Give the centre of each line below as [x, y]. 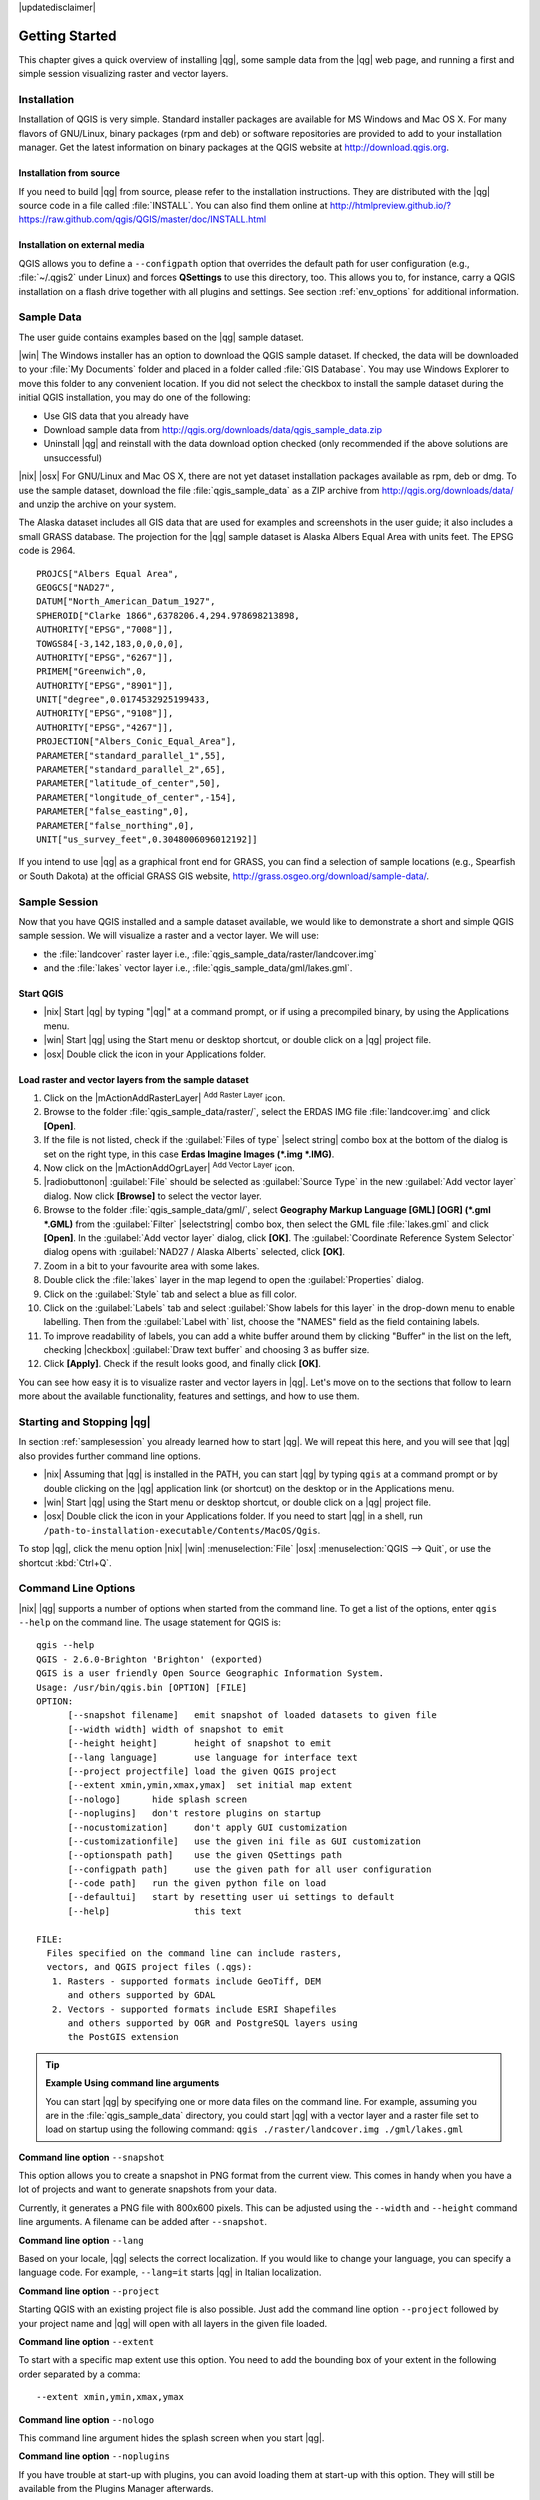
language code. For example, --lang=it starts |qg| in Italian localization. [170, 2272]
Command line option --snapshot [91, 2157]
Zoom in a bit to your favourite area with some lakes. [151, 1266]
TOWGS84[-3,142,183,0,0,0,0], [110, 643]
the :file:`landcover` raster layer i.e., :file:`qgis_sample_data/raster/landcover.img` [210, 954]
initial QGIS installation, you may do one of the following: [134, 397]
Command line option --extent [86, 2341]
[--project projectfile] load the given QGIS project [202, 1771]
